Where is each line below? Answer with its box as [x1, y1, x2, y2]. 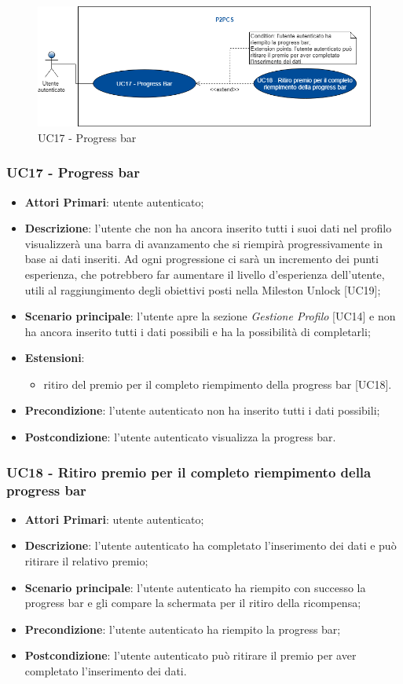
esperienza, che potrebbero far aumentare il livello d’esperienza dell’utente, [24, 265, 385, 282]
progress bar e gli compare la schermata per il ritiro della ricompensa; [24, 594, 361, 611]
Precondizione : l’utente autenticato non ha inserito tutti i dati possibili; [24, 402, 380, 419]
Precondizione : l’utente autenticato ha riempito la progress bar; [24, 620, 341, 637]
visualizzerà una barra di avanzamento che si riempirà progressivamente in [24, 235, 383, 251]
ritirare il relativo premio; [24, 553, 148, 569]
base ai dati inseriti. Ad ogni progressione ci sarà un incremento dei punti [24, 251, 379, 267]
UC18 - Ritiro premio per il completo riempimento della [6, 462, 372, 481]
